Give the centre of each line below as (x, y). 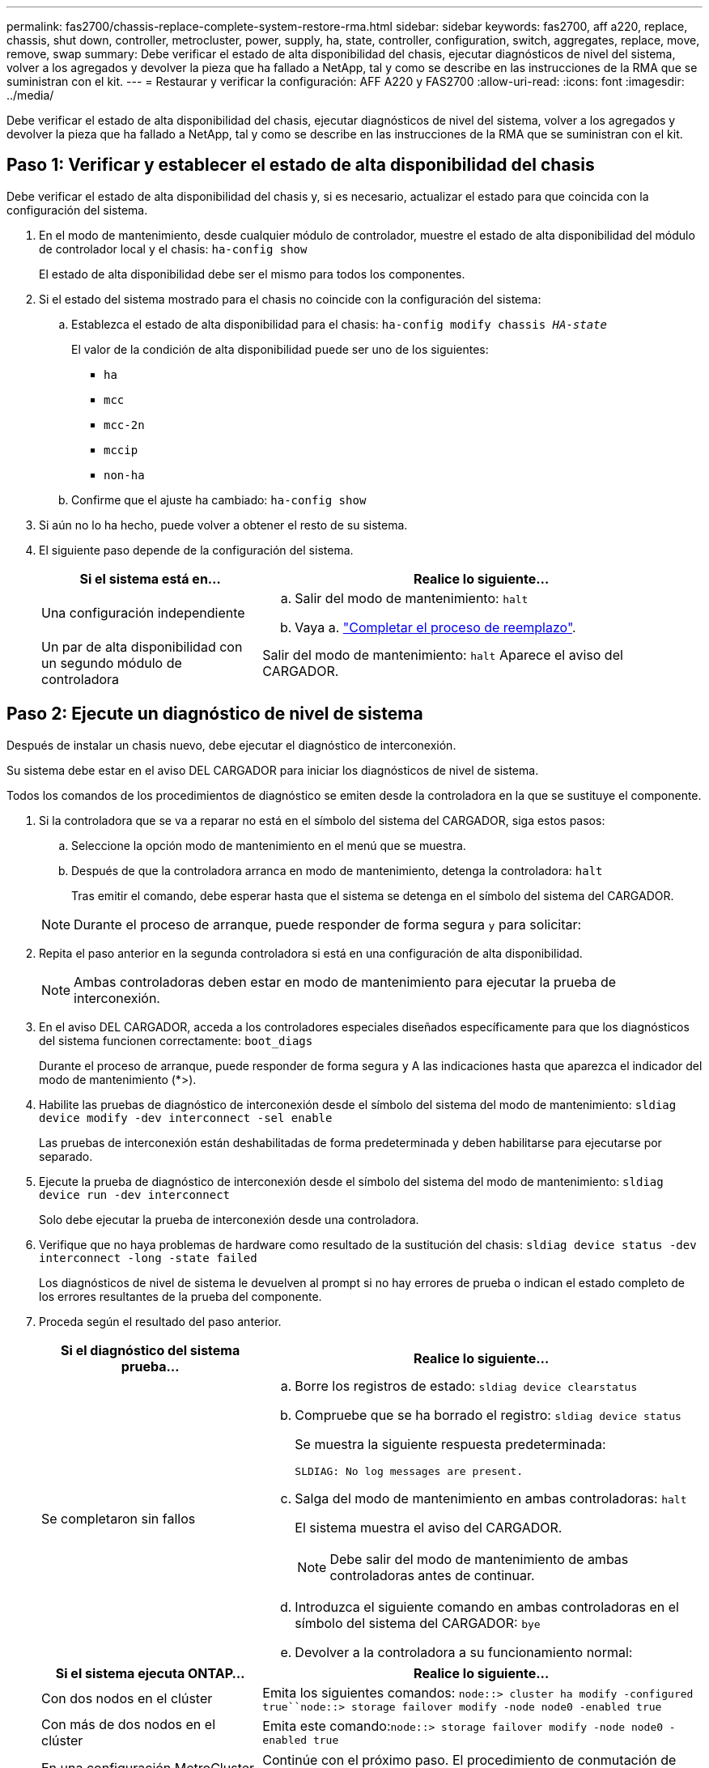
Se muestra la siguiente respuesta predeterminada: (450, 1444)
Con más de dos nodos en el (129, 1724)
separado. (66, 1156)
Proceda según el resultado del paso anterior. (160, 1321)
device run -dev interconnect (135, 1194)
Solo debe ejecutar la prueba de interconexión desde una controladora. (229, 1219)
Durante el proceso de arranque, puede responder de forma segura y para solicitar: (328, 924)
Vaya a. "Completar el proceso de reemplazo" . (435, 627)
